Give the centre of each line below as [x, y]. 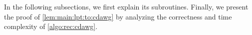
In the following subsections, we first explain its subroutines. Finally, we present [126, 6]
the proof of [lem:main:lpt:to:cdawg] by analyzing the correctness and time [118, 16]
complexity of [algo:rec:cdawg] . [51, 26]
